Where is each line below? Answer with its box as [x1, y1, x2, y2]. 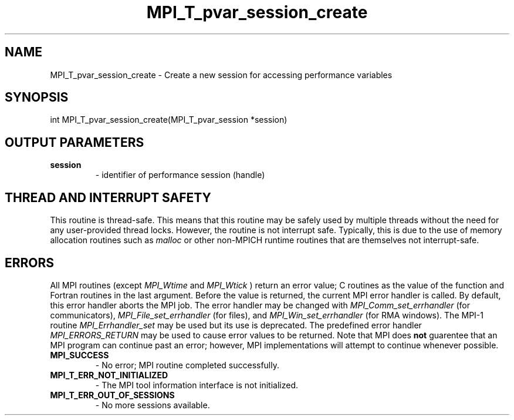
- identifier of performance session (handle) [95, 170, 265, 180]
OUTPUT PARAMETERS [5, 135, 144, 150]
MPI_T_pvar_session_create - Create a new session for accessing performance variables [50, 69, 393, 80]
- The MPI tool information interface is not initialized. [95, 379, 298, 390]
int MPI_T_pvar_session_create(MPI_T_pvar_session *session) [50, 115, 288, 125]
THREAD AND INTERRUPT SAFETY [5, 190, 211, 205]
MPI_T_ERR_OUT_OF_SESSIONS [50, 389, 175, 400]
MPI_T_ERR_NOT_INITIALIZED [50, 369, 168, 380]
